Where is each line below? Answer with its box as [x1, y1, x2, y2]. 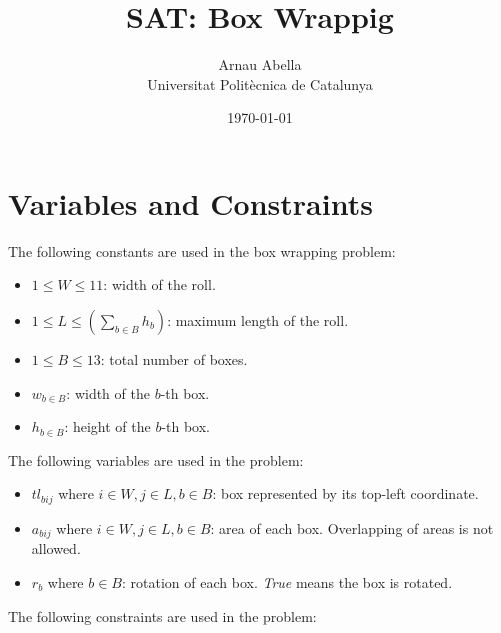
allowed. [31, 538, 81, 559]
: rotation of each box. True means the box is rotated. [122, 571, 453, 592]
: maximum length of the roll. [167, 310, 349, 331]
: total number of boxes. [100, 349, 248, 370]
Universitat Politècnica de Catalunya [147, 73, 373, 94]
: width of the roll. [103, 274, 216, 295]
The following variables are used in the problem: [8, 449, 304, 470]
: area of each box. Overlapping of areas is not [210, 517, 494, 538]
